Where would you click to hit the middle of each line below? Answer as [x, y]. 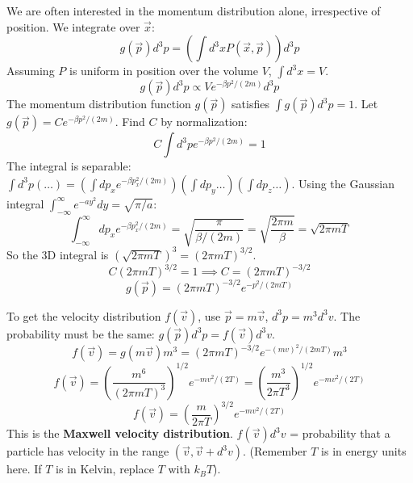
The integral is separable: [69, 166]
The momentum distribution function [99, 104]
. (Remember [275, 451]
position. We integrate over [73, 26]
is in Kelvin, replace [105, 469]
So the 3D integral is [58, 254]
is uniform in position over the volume [163, 71]
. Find [130, 122]
